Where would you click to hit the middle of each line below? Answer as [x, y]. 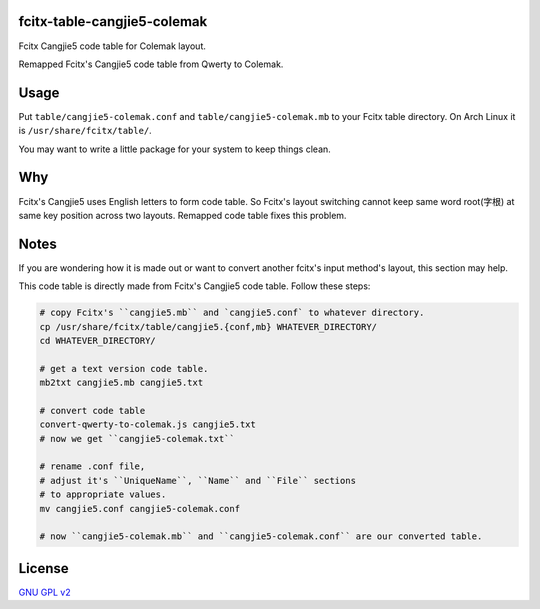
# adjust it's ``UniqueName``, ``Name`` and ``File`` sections [198, 480]
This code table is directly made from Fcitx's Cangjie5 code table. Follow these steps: [194, 286]
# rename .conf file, [92, 466]
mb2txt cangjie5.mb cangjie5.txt [121, 383]
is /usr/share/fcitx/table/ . [85, 131]
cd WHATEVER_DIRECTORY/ [98, 340]
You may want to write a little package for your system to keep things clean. [175, 149]
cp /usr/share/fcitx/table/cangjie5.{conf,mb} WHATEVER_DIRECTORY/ [208, 326]
